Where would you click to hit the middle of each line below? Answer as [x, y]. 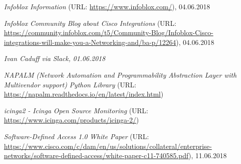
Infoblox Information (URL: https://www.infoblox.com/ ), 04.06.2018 [107, 6]
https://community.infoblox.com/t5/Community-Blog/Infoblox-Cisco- [109, 32]
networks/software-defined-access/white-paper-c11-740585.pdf [96, 155]
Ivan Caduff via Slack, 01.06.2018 [55, 58]
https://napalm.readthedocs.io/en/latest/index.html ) [84, 94]
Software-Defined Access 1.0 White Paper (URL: [76, 136]
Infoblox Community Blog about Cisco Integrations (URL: [90, 23]
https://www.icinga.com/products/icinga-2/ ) [72, 120]
